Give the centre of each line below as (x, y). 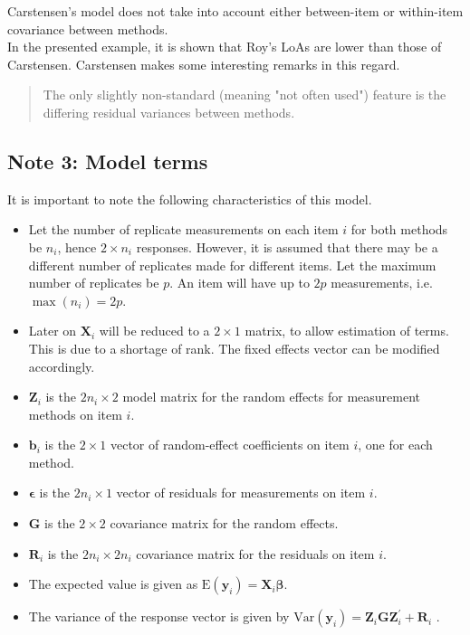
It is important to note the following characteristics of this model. (190, 199)
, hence (77, 246)
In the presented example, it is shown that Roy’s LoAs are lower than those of (225, 47)
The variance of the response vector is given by (159, 616)
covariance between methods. (88, 28)
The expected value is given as (113, 584)
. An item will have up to (240, 283)
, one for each (395, 445)
